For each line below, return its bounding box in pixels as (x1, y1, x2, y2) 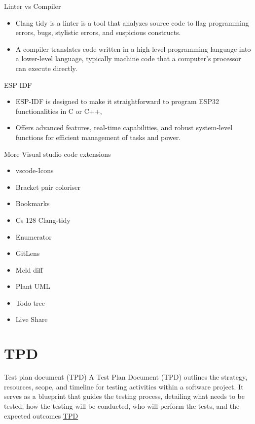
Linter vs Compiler (4, 1, 61, 11)
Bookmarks (15, 198, 50, 209)
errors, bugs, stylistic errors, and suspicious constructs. (15, 27, 181, 37)
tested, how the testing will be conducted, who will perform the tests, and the (4, 400, 240, 411)
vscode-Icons (15, 165, 54, 176)
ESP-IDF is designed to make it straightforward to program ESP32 (15, 96, 219, 106)
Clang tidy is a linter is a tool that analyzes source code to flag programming (15, 17, 249, 28)
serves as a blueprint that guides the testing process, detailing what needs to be (4, 391, 245, 401)
